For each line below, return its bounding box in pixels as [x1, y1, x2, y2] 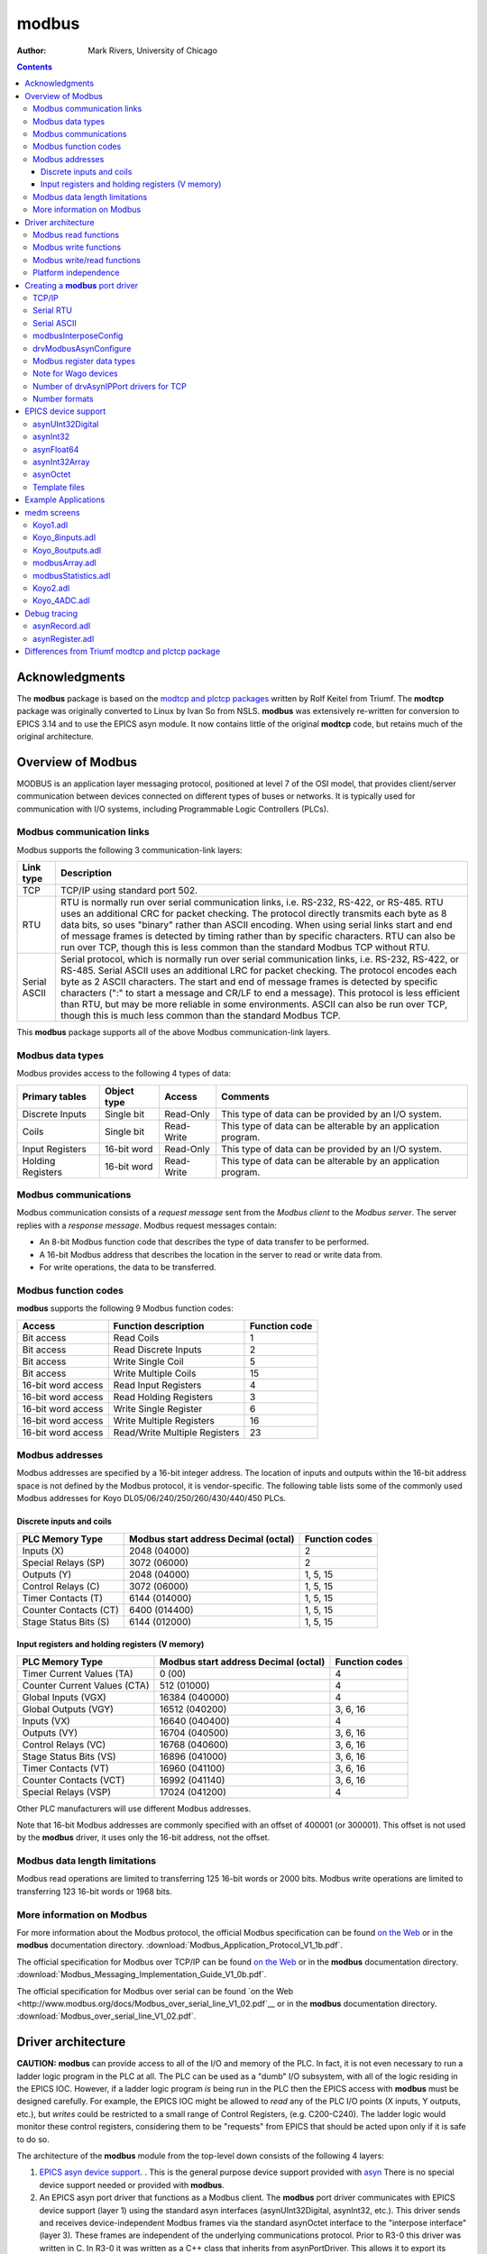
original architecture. [16, 730, 94, 741]
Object [104, 1085, 134, 1097]
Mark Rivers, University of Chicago [87, 45, 218, 56]
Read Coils [113, 1331, 160, 1343]
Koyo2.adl [32, 582, 70, 593]
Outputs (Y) [22, 1568, 72, 1581]
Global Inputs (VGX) [22, 1690, 107, 1703]
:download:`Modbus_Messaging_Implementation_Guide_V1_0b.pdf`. [16, 1969, 267, 1980]
